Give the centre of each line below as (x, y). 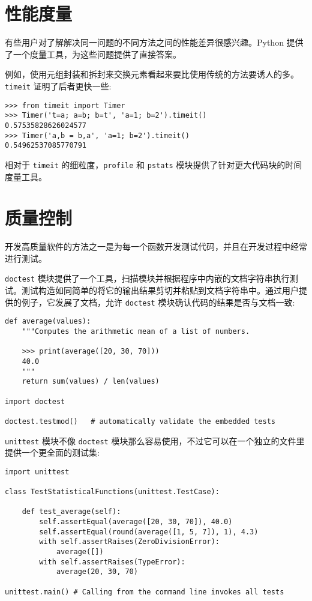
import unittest (37, 472)
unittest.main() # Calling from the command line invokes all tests (145, 592)
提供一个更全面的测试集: (52, 452)
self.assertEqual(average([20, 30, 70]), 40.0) (136, 522)
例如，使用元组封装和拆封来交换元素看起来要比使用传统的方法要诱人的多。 (152, 74)
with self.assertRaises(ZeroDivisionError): (129, 542)
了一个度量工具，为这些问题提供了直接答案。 (93, 54)
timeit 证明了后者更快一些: (58, 86)
